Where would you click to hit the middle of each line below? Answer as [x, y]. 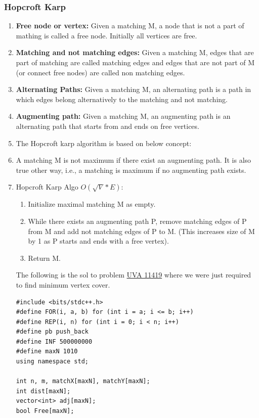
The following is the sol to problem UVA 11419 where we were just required [134, 275]
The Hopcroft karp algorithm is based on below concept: [104, 143]
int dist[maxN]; [43, 391]
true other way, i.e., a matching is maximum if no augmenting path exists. [131, 170]
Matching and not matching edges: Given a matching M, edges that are [135, 52]
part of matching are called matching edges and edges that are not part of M [135, 62]
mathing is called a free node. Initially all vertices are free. [106, 35]
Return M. [45, 258]
